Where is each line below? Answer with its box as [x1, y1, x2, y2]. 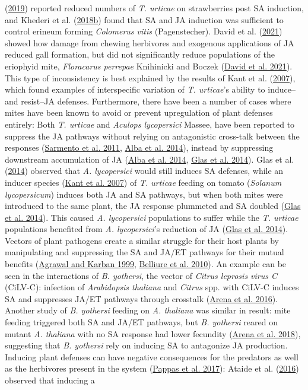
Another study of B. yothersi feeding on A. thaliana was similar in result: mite [5, 304, 291, 316]
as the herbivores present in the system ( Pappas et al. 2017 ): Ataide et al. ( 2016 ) [5, 362, 299, 375]
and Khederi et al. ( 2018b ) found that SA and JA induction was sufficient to [5, 13, 284, 26]
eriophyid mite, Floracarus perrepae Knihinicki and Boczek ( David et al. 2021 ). [5, 59, 293, 72]
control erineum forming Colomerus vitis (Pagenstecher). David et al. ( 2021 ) [5, 25, 282, 37]
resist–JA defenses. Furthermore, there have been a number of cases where [21, 94, 291, 107]
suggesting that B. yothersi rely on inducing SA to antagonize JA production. [5, 339, 288, 351]
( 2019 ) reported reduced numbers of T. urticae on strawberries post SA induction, [5, 2, 304, 14]
